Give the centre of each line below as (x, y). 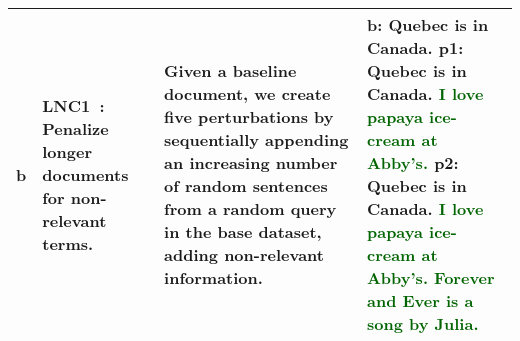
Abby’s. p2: (412, 162)
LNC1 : (73, 105)
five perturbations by (249, 116)
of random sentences (246, 185)
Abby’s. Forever (430, 277)
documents (85, 174)
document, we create (247, 93)
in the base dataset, (243, 231)
